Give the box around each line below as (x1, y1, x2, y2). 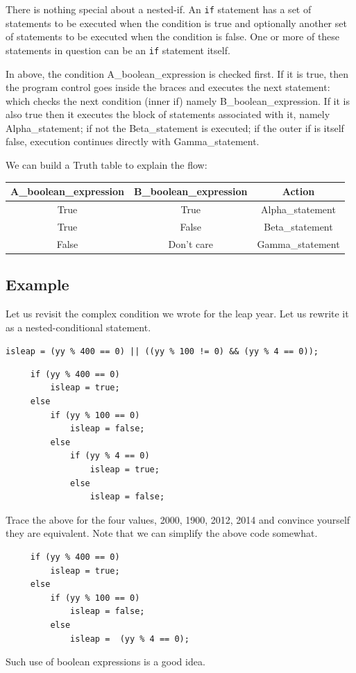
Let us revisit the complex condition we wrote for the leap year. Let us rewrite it (6, 306, 349, 320)
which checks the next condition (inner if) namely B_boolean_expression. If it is (6, 93, 350, 108)
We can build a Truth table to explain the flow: (6, 158, 207, 172)
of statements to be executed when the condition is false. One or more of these (6, 29, 340, 44)
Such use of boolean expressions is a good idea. (6, 654, 205, 669)
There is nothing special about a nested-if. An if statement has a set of (6, 2, 312, 16)
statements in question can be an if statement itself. (6, 42, 230, 57)
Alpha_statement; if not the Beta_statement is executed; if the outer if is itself (6, 120, 344, 135)
